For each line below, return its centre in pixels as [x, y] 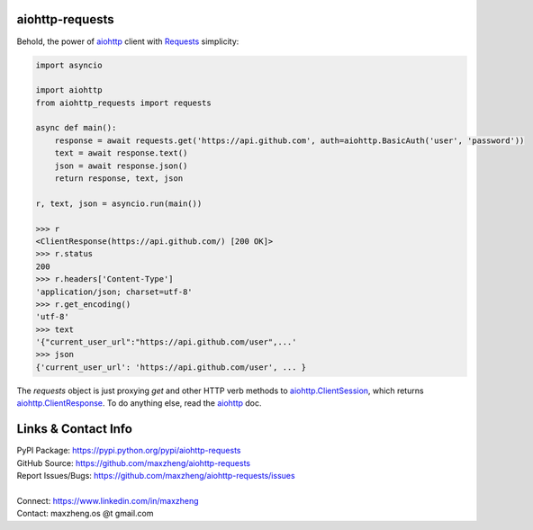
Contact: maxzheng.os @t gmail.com [85, 514]
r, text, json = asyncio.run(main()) [119, 203]
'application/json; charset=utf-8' [114, 292]
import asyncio [69, 65]
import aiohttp [69, 90]
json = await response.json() [121, 166]
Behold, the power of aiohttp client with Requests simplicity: [128, 41]
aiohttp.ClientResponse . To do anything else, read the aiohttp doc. [139, 403]
